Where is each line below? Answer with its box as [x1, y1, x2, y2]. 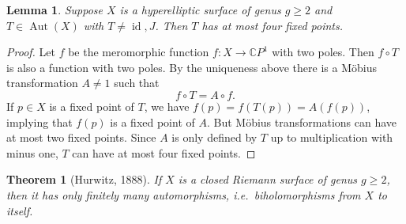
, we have [144, 97, 190, 114]
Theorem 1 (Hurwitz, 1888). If [6, 171, 162, 188]
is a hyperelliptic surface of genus [119, 2, 281, 17]
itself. [6, 202, 33, 218]
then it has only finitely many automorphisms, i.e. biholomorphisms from [6, 186, 361, 203]
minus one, [6, 144, 58, 161]
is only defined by [171, 129, 258, 146]
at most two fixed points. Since [6, 129, 156, 146]
